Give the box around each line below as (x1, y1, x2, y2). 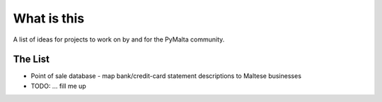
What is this (13, 11, 85, 26)
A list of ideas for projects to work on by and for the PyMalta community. (13, 35, 225, 44)
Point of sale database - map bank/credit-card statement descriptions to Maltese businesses (30, 72, 302, 80)
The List (13, 53, 50, 65)
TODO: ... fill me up (30, 82, 86, 90)
